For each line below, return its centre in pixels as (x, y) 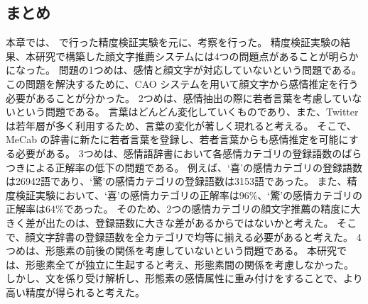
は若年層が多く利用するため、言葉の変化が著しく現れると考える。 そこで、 (181, 125)
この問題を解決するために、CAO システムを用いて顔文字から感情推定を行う (182, 83)
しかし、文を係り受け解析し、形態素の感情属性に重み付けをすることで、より (184, 278)
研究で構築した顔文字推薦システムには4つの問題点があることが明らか (197, 56)
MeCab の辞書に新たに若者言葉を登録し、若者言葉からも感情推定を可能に (177, 139)
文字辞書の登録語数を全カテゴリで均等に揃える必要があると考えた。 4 (198, 236)
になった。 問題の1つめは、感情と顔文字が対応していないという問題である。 (184, 70)
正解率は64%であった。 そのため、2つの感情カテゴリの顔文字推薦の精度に (178, 209)
